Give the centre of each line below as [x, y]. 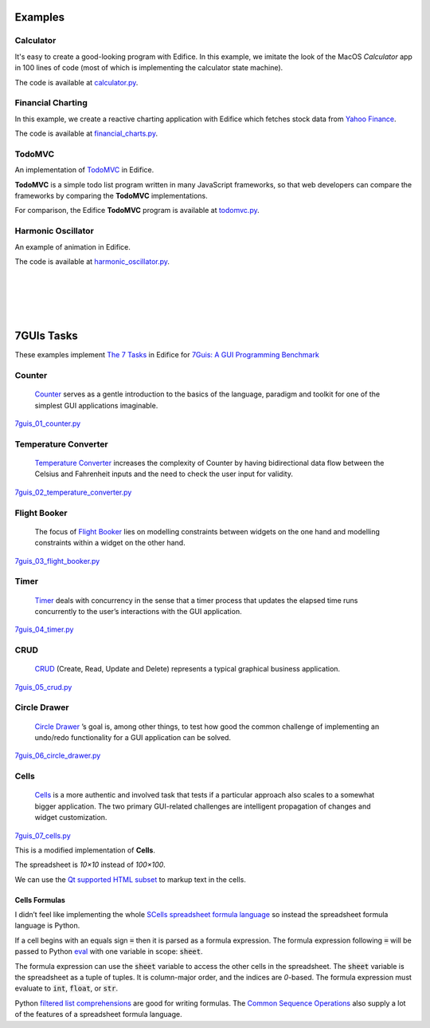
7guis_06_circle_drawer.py [58, 756]
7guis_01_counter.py [48, 423]
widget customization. [71, 817]
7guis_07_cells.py [43, 835]
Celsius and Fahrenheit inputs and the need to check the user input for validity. [164, 474]
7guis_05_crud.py [43, 687]
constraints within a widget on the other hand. [110, 543]
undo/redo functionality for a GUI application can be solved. [133, 738]
